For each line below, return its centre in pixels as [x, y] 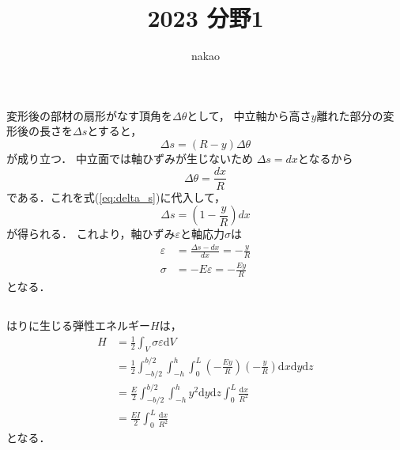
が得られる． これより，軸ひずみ [91, 234]
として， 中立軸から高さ [249, 115]
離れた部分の [350, 115]
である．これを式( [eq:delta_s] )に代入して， [116, 197]
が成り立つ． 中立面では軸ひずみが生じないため [130, 158]
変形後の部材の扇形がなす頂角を [89, 115]
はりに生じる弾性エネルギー [78, 325]
